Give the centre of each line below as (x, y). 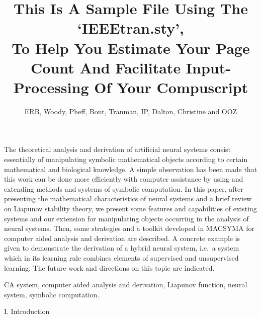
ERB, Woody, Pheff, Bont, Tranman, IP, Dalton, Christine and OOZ (131, 111)
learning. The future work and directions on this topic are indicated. (109, 267)
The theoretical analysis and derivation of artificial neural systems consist (118, 149)
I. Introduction (27, 311)
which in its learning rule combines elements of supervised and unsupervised (121, 258)
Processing (51, 87)
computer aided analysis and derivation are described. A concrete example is (122, 238)
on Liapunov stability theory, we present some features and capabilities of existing (130, 209)
